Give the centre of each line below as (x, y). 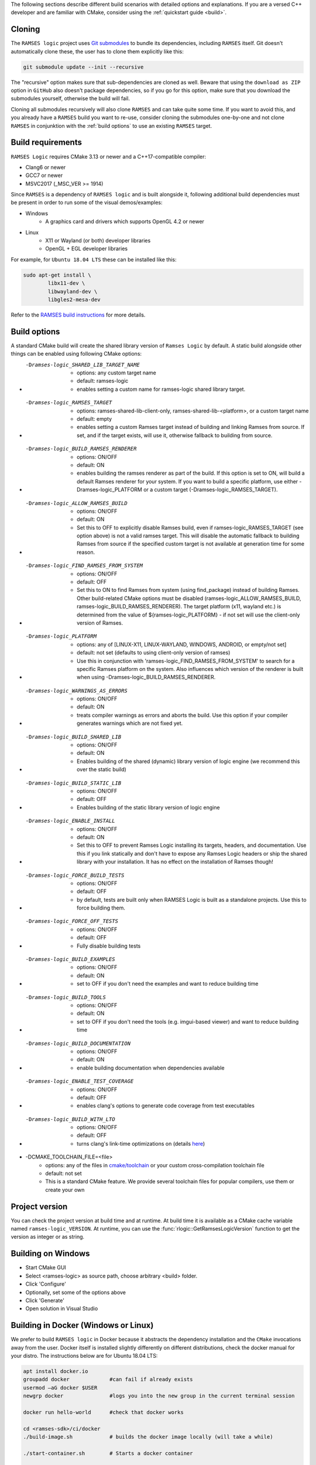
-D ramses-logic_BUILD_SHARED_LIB (73, 737)
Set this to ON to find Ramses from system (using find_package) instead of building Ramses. (188, 590)
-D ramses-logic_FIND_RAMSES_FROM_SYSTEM (84, 566)
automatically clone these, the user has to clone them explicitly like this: (97, 51)
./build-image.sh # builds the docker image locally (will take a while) (148, 1437)
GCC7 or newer (44, 175)
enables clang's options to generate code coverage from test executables (166, 1106)
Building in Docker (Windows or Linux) (82, 1325)
